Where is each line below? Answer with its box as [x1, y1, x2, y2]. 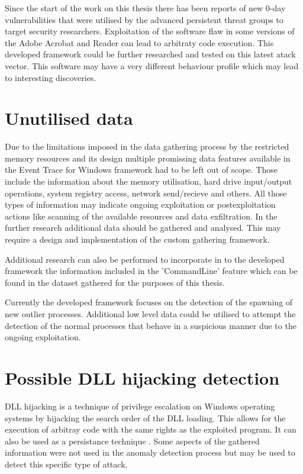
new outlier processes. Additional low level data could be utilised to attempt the [5, 308, 296, 320]
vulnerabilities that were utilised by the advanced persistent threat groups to [5, 13, 283, 25]
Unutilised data [5, 106, 133, 130]
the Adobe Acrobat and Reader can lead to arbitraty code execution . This [5, 36, 274, 49]
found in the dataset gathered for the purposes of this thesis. [5, 276, 225, 288]
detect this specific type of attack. [5, 457, 128, 470]
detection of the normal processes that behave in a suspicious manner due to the [5, 319, 296, 331]
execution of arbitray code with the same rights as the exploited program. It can [5, 423, 296, 436]
